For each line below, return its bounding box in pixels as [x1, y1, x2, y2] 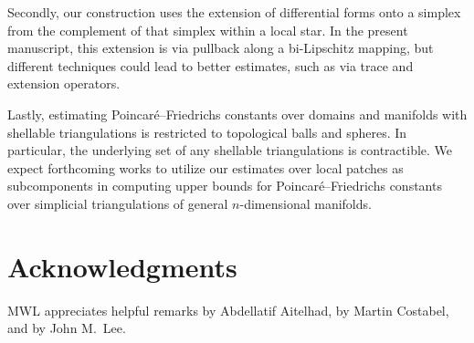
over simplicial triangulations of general [7, 193, 228, 213]
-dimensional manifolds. [239, 193, 372, 213]
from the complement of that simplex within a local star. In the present [7, 20, 408, 39]
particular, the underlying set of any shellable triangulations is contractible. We [7, 140, 453, 160]
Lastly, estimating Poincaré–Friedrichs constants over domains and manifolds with [7, 104, 468, 123]
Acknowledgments [7, 247, 237, 285]
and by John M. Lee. [7, 318, 126, 338]
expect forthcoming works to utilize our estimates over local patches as [7, 158, 404, 177]
